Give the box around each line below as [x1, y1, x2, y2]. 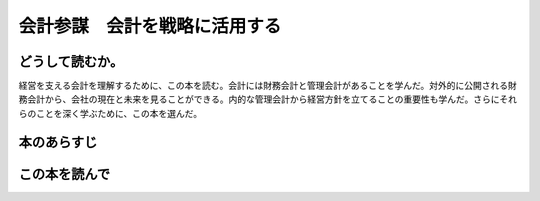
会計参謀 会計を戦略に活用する [18, 15, 282, 37]
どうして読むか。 [18, 53, 124, 70]
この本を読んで [18, 165, 110, 182]
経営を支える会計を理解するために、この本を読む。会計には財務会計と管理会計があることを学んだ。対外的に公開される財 [18, 80, 517, 92]
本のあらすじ [18, 133, 98, 150]
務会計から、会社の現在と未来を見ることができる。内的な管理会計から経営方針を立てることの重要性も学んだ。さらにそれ [18, 93, 517, 105]
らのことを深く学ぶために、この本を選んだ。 [18, 107, 203, 119]
